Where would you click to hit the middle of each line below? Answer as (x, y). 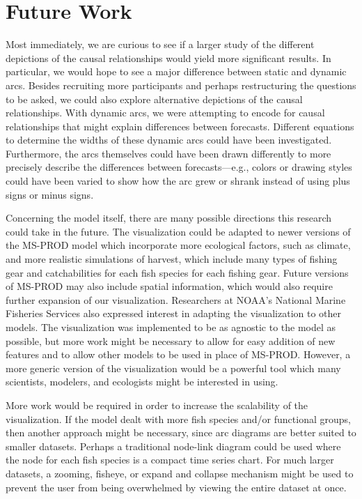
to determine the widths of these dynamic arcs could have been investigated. (169, 140)
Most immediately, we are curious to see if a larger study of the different (160, 44)
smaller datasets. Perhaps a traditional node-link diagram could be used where (173, 446)
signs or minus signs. (50, 194)
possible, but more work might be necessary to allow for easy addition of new (171, 340)
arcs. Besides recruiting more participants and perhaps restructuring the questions (181, 85)
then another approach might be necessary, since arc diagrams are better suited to (181, 432)
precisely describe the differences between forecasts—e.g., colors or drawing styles (179, 167)
